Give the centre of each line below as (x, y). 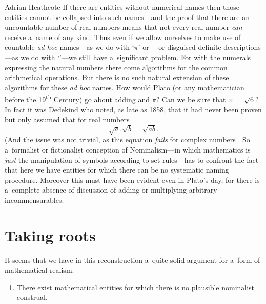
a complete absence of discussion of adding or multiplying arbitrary (111, 190)
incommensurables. (34, 199)
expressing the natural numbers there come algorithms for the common (116, 67)
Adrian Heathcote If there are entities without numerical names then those (122, 7)
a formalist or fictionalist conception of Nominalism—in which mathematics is (128, 149)
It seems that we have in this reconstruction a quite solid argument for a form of (132, 260)
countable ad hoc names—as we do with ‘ (69, 47)
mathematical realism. (39, 270)
